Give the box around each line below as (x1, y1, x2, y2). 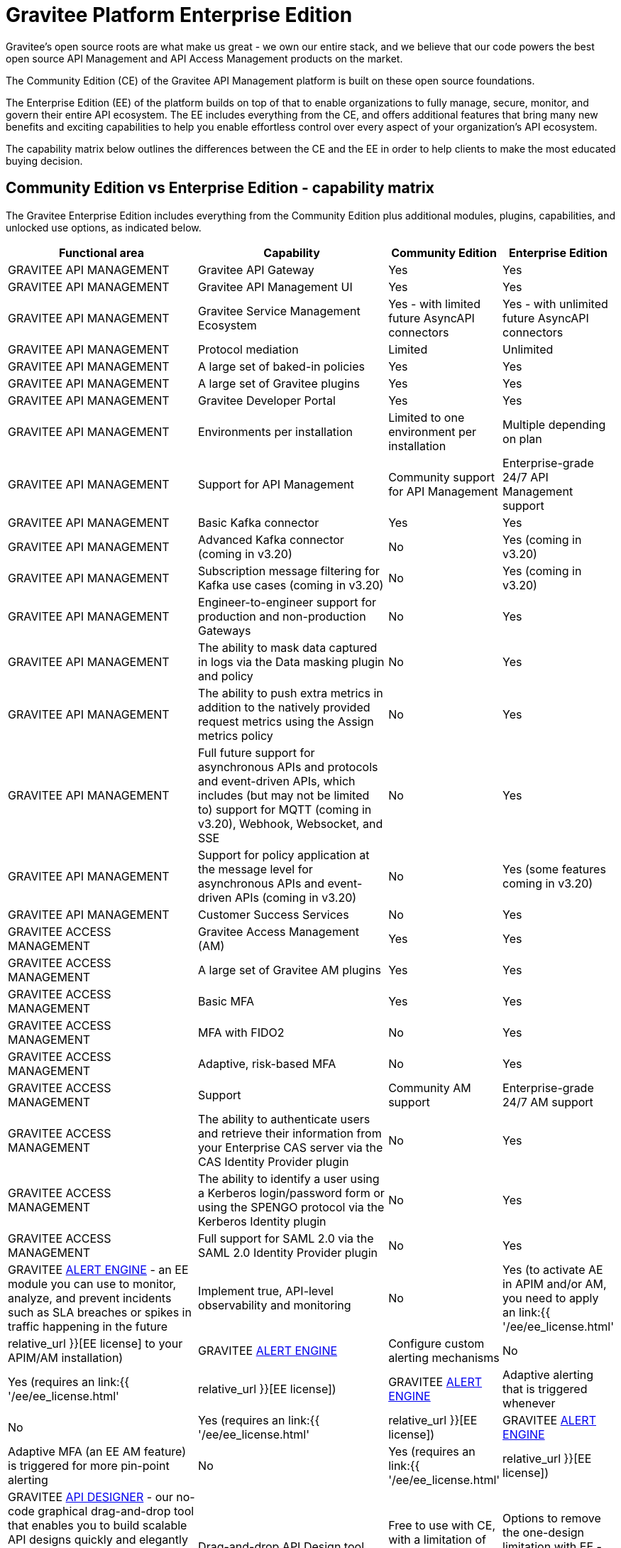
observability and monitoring (198, 1297, 351, 1312)
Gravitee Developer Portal (198, 393, 336, 408)
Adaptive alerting (502, 1367, 594, 1382)
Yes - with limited (388, 296, 480, 311)
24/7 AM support (502, 1094, 593, 1109)
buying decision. (6, 154, 83, 167)
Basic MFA (198, 993, 254, 1008)
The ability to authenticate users (198, 1111, 370, 1126)
